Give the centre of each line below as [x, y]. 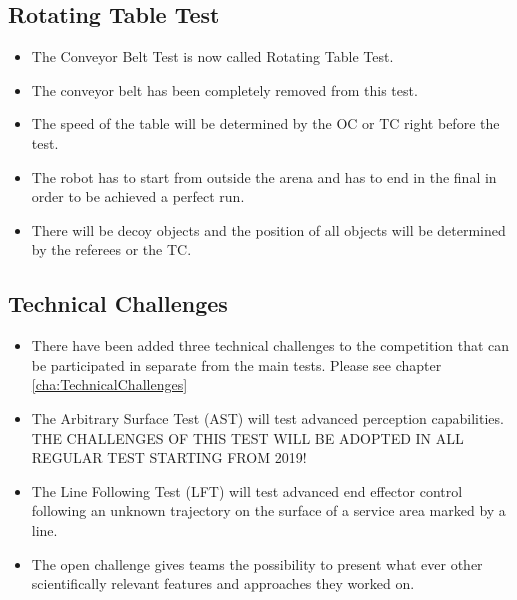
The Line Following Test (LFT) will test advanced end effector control [247, 490]
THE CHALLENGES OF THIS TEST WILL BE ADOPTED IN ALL [247, 437]
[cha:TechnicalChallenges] [109, 384]
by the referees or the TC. [111, 249]
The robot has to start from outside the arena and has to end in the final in [264, 176]
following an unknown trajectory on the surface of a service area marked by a [268, 510]
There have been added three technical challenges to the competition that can [270, 345]
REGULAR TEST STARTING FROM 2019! [169, 457]
